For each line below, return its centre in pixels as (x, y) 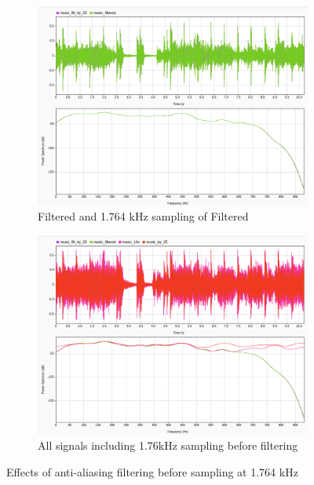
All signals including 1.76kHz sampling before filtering (168, 445)
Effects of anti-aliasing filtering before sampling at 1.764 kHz (152, 471)
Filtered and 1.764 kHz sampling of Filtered (143, 216)
